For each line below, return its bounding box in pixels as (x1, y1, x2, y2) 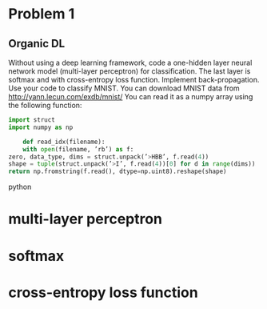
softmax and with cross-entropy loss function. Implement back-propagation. (8, 75, 260, 84)
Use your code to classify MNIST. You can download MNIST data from (8, 83, 240, 93)
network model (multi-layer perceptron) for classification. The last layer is (8, 66, 251, 76)
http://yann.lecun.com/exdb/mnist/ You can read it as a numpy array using (8, 92, 253, 101)
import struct (8, 116, 56, 124)
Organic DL (8, 37, 66, 50)
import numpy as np (8, 123, 74, 131)
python (8, 182, 32, 192)
